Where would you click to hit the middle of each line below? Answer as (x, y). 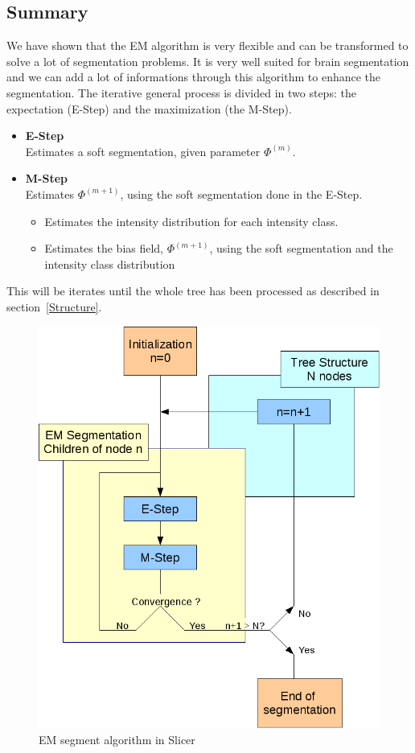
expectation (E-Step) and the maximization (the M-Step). (149, 108)
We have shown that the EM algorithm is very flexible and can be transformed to (207, 45)
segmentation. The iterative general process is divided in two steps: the (181, 92)
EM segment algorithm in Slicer (117, 739)
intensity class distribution (110, 263)
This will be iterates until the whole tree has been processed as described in (193, 291)
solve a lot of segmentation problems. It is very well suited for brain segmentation (208, 61)
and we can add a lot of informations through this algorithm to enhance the (194, 77)
